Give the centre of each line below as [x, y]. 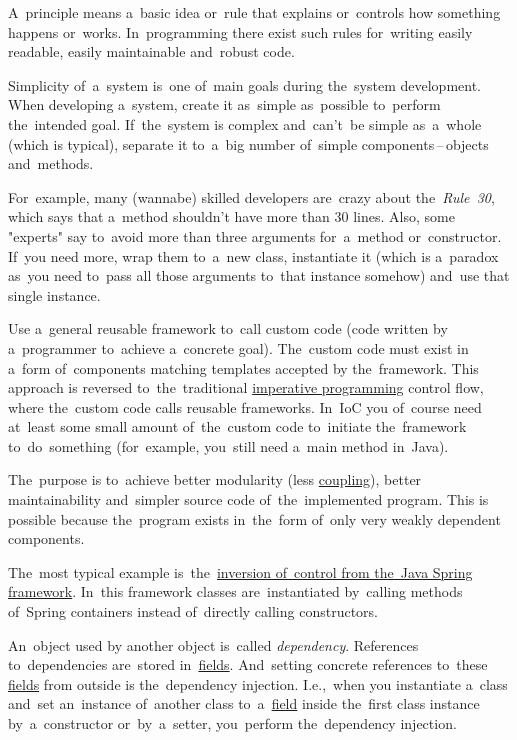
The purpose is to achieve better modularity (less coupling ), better [215, 479]
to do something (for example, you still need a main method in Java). [228, 445]
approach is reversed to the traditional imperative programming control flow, [246, 387]
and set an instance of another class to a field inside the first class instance [244, 703]
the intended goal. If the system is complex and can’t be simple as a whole [245, 123]
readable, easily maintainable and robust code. [151, 51]
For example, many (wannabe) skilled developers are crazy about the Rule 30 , [251, 196]
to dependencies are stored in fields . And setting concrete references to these [248, 664]
